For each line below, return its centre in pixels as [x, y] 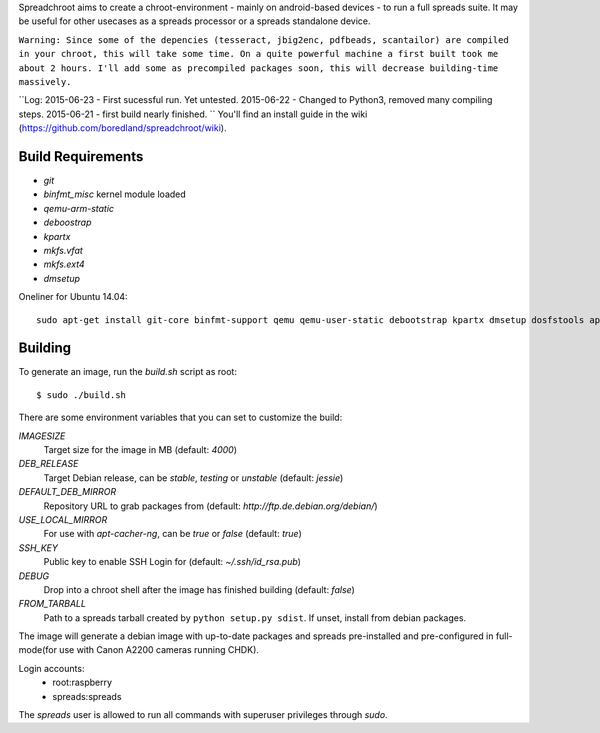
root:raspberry [82, 682]
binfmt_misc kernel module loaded [115, 194]
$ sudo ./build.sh [81, 394]
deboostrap [67, 222]
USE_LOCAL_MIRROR [63, 519]
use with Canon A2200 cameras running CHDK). [159, 650]
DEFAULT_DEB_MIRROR [67, 492]
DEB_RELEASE [48, 464]
